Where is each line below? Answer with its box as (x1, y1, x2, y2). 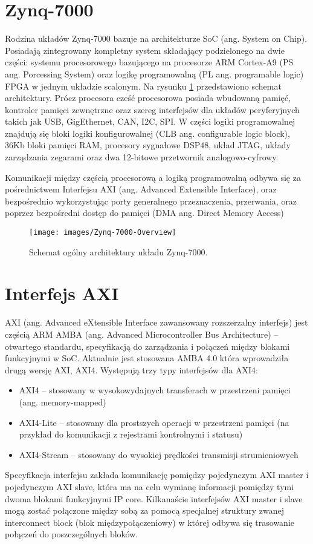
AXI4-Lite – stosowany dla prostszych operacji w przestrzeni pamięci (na (19, 416, 289, 428)
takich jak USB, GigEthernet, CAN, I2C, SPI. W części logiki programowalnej (5, 115, 295, 128)
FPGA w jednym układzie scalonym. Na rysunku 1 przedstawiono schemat (5, 79, 282, 92)
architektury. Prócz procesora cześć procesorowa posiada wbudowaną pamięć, (5, 91, 291, 104)
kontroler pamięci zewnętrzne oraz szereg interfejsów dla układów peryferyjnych (5, 103, 300, 116)
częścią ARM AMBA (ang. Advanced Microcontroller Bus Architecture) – (5, 328, 279, 340)
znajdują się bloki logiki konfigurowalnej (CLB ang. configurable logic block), (5, 126, 290, 139)
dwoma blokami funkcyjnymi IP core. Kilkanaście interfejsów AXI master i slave (5, 492, 303, 505)
